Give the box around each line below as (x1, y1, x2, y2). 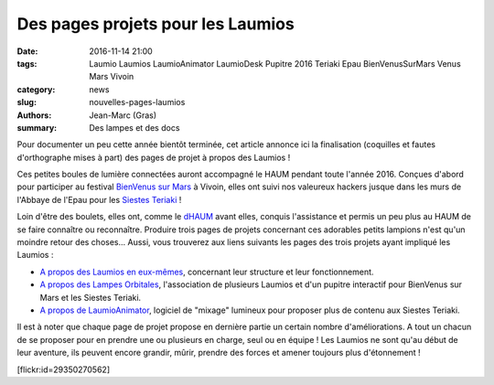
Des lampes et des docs (89, 122, 180, 133)
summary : (16, 122, 58, 133)
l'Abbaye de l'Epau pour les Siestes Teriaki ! (16, 194, 182, 205)
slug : (16, 97, 37, 108)
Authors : (16, 110, 52, 121)
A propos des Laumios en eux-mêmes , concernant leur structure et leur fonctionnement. (39, 266, 374, 277)
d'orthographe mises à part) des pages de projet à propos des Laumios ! (16, 152, 291, 163)
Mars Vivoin (89, 71, 134, 82)
